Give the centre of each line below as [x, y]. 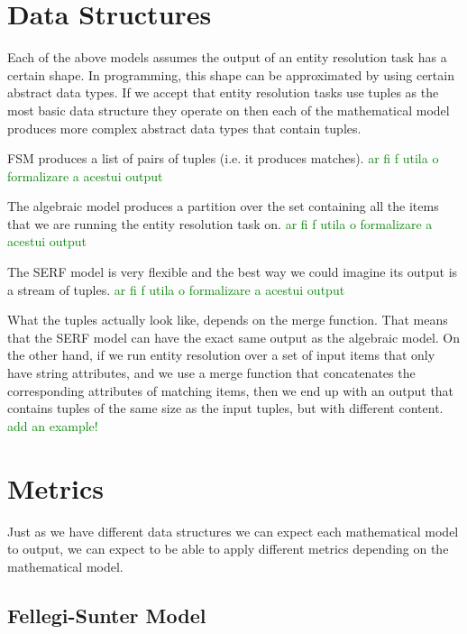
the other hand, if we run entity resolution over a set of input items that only [221, 355]
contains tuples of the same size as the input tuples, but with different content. [225, 408]
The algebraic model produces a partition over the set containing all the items [223, 206]
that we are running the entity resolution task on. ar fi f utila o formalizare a [220, 223]
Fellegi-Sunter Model [107, 615]
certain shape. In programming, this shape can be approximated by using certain [231, 74]
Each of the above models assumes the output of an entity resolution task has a [227, 57]
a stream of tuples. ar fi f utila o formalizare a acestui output [176, 289]
